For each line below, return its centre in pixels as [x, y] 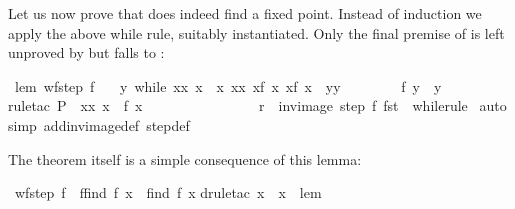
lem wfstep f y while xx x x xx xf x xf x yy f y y [228, 85]
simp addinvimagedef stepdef [99, 124]
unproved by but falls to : [86, 52]
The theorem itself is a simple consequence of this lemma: [185, 158]
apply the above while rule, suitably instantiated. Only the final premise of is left [256, 32]
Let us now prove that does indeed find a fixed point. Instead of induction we [245, 13]
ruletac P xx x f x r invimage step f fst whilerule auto [257, 105]
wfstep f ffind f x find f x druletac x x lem [168, 192]
